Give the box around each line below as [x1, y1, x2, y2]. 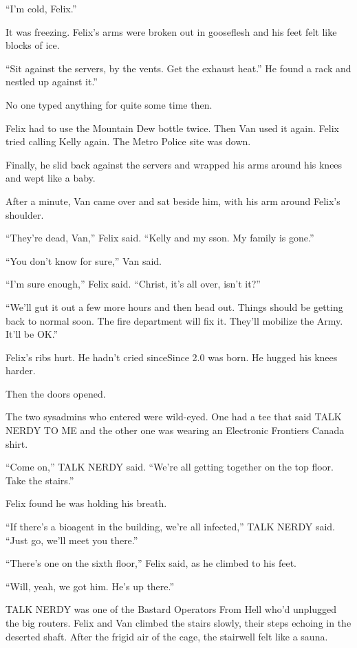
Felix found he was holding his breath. [6, 496, 167, 510]
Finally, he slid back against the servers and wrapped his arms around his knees [6, 157, 343, 171]
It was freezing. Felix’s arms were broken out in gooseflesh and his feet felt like [6, 24, 337, 39]
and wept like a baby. [6, 171, 96, 185]
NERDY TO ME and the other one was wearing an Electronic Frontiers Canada [6, 423, 345, 438]
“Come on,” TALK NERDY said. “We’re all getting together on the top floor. [6, 460, 334, 474]
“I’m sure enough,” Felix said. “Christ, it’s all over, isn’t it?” [6, 277, 261, 291]
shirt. [6, 436, 28, 451]
